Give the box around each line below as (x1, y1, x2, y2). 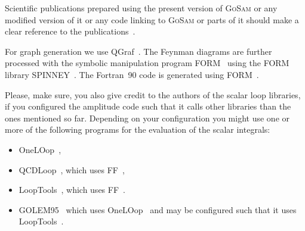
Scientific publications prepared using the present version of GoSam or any (5, 2, 278, 14)
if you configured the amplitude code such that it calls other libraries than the (5, 100, 291, 113)
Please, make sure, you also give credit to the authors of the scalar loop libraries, (5, 88, 301, 101)
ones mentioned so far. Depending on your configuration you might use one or (5, 111, 289, 124)
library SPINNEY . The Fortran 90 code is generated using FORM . (5, 68, 259, 80)
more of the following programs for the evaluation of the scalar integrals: (5, 123, 270, 136)
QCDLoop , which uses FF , (19, 163, 125, 176)
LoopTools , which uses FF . (19, 183, 125, 196)
